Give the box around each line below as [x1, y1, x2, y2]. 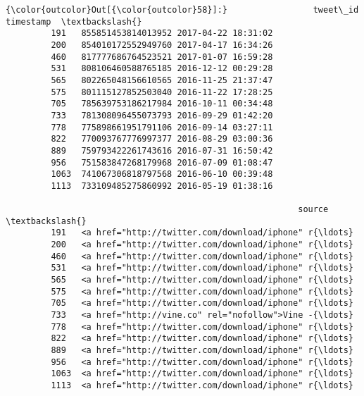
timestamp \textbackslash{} [6, 16, 142, 27]
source [298, 204, 329, 215]
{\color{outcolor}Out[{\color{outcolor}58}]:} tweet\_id [6, 5, 359, 15]
